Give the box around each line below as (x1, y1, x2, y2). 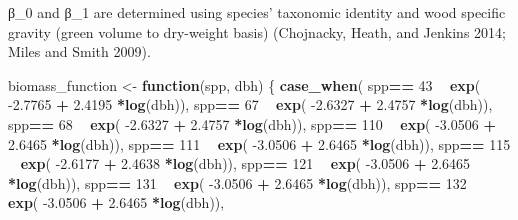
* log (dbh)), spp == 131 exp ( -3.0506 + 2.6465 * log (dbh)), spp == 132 (8, 172, 467, 193)
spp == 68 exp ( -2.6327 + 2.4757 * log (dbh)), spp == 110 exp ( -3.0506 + (8, 113, 496, 134)
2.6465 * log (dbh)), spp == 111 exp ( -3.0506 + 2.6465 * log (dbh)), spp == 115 (8, 133, 511, 154)
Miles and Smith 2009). (8, 41, 151, 62)
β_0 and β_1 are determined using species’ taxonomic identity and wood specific (8, 2, 506, 22)
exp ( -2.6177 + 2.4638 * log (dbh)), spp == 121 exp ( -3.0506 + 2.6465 (20, 153, 471, 174)
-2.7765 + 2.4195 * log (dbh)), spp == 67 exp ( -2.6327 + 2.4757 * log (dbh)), (8, 94, 493, 115)
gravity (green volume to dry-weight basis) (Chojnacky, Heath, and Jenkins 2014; (8, 21, 506, 42)
